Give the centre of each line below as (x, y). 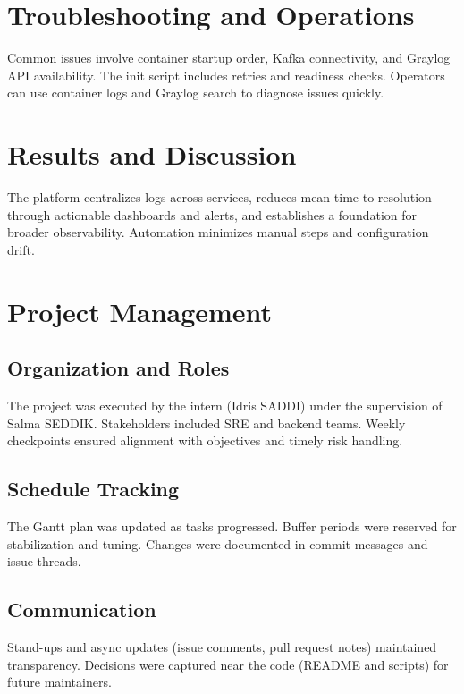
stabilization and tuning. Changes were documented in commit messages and (218, 543)
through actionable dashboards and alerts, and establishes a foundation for (212, 214)
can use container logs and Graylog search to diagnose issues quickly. (196, 93)
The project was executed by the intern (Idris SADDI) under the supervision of (225, 405)
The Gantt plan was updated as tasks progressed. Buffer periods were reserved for (232, 525)
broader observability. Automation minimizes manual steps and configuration (218, 232)
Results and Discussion (152, 154)
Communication (82, 609)
